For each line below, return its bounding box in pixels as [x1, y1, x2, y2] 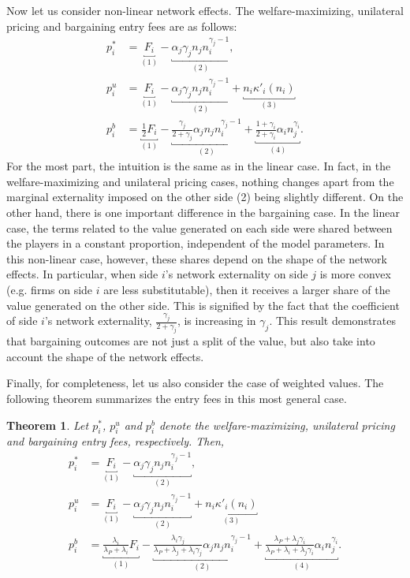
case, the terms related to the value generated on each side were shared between [6, 219, 393, 236]
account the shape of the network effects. [6, 348, 204, 364]
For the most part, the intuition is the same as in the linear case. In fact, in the [6, 158, 391, 174]
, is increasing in [177, 312, 256, 329]
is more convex [319, 266, 391, 282]
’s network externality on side [165, 266, 308, 282]
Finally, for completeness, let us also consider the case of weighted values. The [6, 375, 384, 391]
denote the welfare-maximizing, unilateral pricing [158, 416, 395, 433]
